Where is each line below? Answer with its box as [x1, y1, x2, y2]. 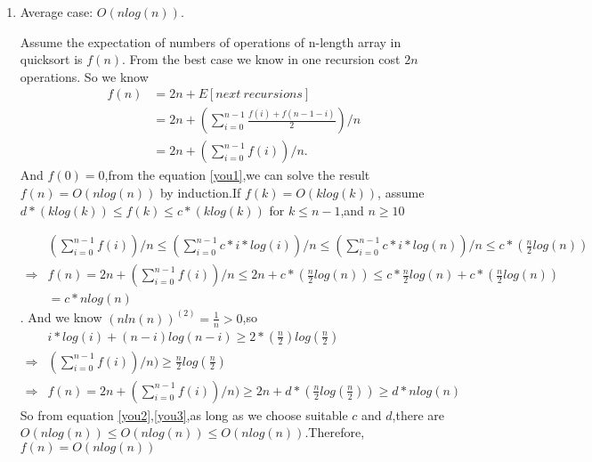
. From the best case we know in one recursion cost [122, 50, 401, 69]
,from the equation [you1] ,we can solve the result [104, 166, 370, 184]
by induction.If [159, 183, 241, 202]
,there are [392, 405, 445, 424]
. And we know [20, 308, 102, 327]
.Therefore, [304, 423, 365, 442]
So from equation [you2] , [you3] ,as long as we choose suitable [20, 405, 348, 424]
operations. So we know [20, 67, 149, 85]
